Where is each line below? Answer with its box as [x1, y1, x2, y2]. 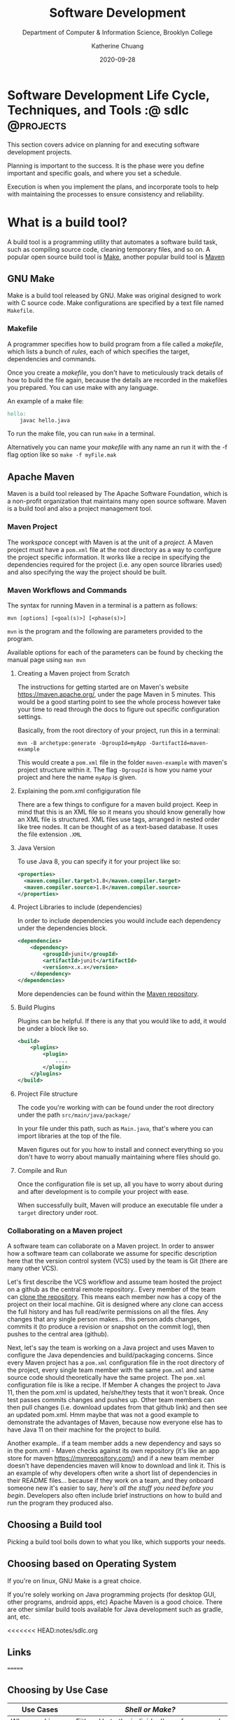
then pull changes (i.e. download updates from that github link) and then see [7, 1403, 227, 1411]
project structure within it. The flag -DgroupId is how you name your [17, 765, 213, 774]
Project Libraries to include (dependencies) [17, 903, 143, 911]
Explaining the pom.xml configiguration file [17, 786, 141, 795]
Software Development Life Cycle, [7, 87, 210, 103]
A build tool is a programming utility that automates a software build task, [7, 237, 218, 246]
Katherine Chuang [91, 41, 144, 50]
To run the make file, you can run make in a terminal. [7, 429, 156, 438]
